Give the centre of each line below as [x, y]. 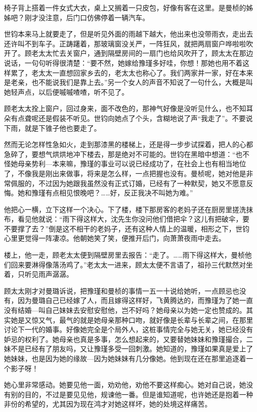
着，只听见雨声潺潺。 [39, 274]
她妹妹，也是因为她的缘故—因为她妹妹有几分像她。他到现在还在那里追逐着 [125, 358]
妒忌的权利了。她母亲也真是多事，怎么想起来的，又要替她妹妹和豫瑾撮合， [125, 339]
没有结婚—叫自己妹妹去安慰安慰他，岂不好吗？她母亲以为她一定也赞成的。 [125, 310]
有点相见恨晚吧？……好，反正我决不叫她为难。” [119, 193]
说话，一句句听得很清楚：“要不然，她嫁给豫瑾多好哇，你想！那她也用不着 [123, 62]
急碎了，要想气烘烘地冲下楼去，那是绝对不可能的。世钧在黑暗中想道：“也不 [127, 154]
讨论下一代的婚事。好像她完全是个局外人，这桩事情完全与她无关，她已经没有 [128, 329]
